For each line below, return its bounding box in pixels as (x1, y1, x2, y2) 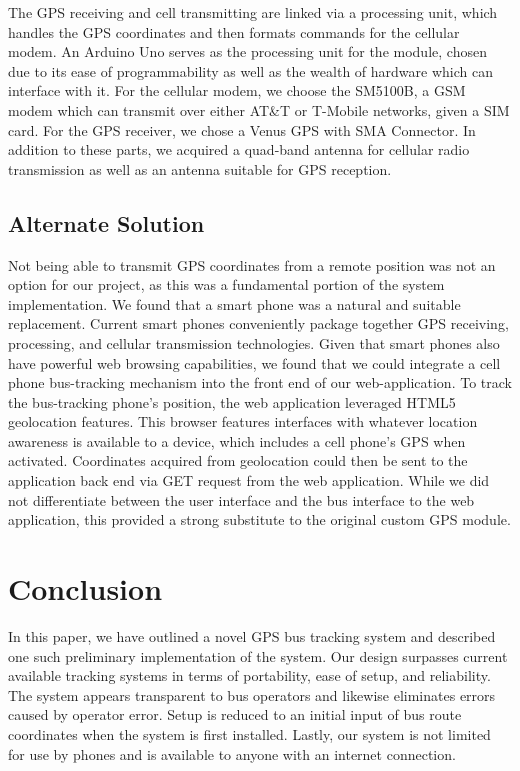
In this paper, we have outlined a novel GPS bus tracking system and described (8, 625, 496, 646)
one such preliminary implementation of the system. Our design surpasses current (8, 645, 508, 666)
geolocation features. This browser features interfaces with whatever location (8, 411, 478, 432)
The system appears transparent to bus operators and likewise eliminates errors (8, 684, 496, 705)
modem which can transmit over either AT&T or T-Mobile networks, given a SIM (8, 99, 510, 120)
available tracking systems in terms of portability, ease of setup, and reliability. (8, 665, 491, 686)
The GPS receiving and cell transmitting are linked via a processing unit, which (8, 2, 498, 22)
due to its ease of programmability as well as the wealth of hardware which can (8, 60, 493, 81)
